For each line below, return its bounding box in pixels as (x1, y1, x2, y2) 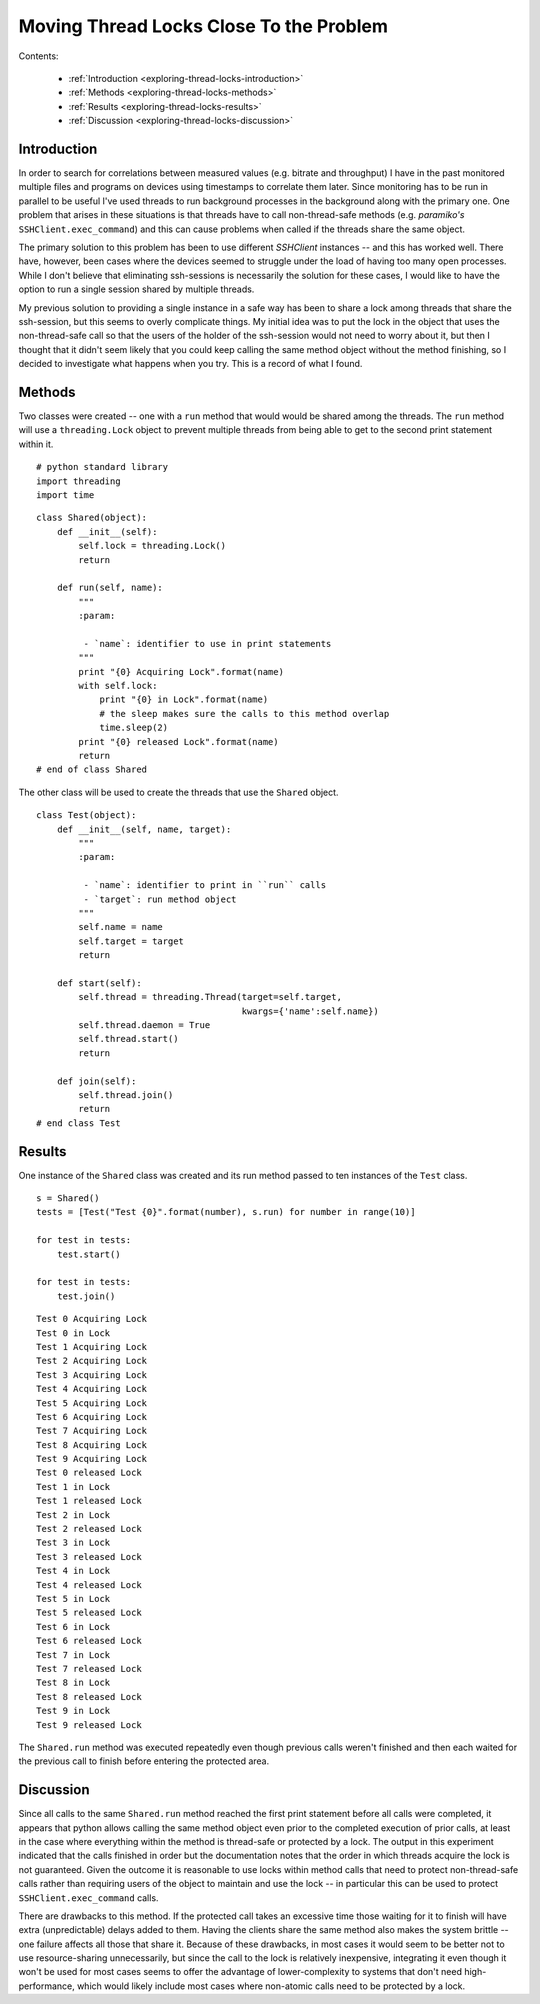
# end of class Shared (36, 764, 148, 775)
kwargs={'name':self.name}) (241, 1005, 379, 1017)
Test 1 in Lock (36, 1481, 111, 1492)
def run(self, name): (56, 582, 164, 594)
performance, (18, 1980, 75, 1992)
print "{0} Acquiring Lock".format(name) (78, 666, 285, 677)
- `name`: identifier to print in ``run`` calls (83, 880, 327, 891)
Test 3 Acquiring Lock (36, 1369, 148, 1380)
